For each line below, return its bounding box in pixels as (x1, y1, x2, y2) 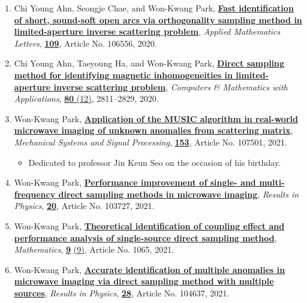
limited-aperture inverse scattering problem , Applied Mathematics (14, 25, 281, 38)
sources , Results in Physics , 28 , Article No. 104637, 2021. (14, 286, 230, 299)
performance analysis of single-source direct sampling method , (14, 231, 277, 244)
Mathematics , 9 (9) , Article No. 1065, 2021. (14, 243, 174, 256)
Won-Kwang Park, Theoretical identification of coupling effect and (14, 219, 285, 232)
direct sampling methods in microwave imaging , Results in (58, 187, 299, 200)
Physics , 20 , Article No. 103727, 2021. (14, 199, 155, 212)
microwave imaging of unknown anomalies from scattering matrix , (14, 124, 293, 137)
